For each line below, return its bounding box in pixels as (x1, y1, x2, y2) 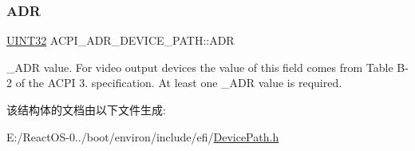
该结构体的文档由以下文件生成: (6, 101, 166, 117)
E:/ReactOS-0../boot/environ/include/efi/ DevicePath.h (6, 128, 279, 145)
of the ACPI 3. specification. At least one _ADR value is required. (15, 74, 342, 91)
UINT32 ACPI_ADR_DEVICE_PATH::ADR (6, 32, 235, 49)
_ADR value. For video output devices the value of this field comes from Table (6, 58, 393, 75)
